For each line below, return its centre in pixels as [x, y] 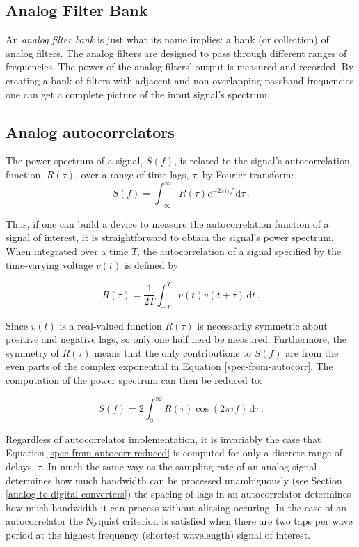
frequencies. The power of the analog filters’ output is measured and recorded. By [180, 67]
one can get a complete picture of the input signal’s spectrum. [138, 94]
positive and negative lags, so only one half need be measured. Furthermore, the [176, 339]
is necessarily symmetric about [262, 325]
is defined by [151, 264]
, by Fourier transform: [245, 174]
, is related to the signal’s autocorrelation [262, 161]
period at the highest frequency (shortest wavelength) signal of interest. [158, 534]
